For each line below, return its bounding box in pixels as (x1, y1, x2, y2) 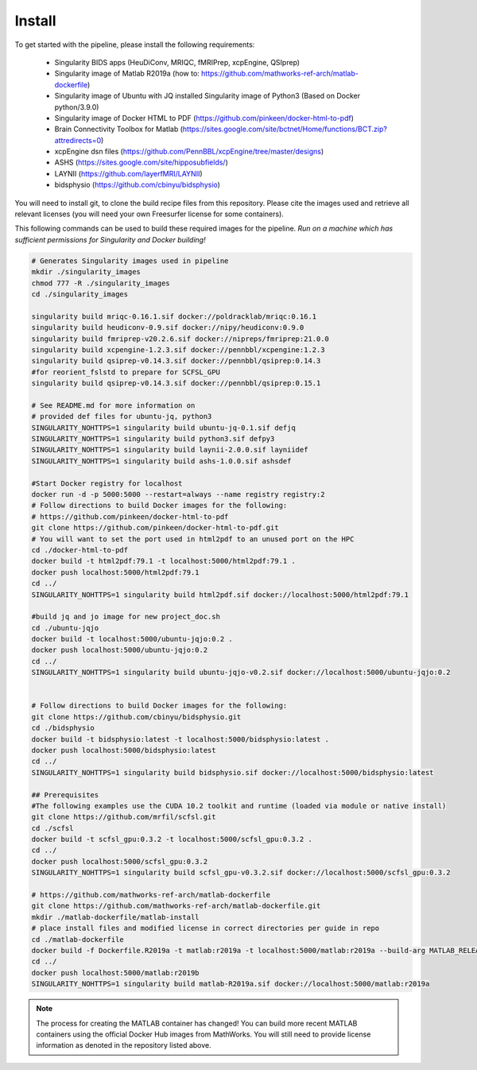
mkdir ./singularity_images (31, 267, 141, 277)
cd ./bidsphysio (31, 723, 95, 733)
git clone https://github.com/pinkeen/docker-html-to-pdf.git (31, 523, 279, 533)
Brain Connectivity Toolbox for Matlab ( (54, 124, 183, 134)
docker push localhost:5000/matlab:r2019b (31, 968, 200, 977)
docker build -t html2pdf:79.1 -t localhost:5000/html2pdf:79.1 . (31, 556, 296, 566)
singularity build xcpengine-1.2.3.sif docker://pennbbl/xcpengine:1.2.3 (31, 345, 325, 354)
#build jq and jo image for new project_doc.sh (31, 612, 220, 622)
